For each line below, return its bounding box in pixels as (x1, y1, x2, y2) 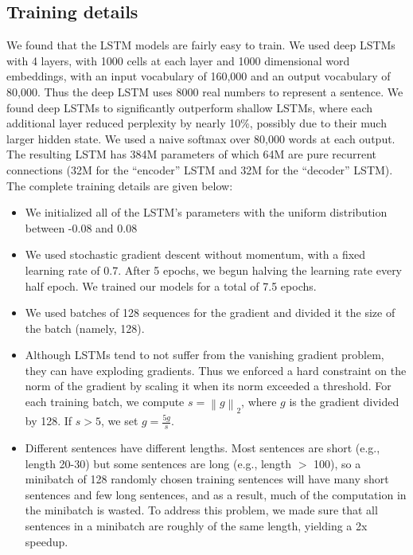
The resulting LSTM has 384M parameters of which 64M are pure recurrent (6, 146, 377, 162)
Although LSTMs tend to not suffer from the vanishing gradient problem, (25, 346, 384, 363)
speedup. (25, 533, 68, 549)
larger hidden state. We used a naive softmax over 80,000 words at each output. (6, 130, 395, 147)
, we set (101, 412, 138, 429)
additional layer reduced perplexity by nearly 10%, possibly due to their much (6, 115, 387, 131)
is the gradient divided (289, 393, 399, 410)
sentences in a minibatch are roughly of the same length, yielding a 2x (25, 517, 368, 534)
